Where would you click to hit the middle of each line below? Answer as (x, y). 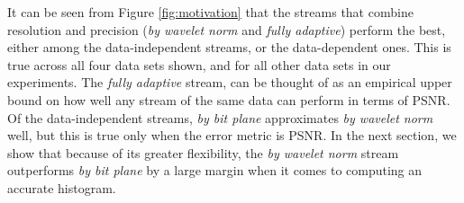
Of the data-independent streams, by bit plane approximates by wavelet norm (220, 117)
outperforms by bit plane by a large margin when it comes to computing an (215, 170)
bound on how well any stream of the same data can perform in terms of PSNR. (229, 99)
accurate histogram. (62, 187)
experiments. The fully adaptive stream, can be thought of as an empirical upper (230, 82)
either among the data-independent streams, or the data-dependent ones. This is (229, 47)
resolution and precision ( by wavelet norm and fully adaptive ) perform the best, (227, 29)
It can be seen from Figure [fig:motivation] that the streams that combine (210, 12)
